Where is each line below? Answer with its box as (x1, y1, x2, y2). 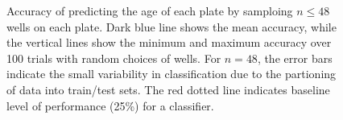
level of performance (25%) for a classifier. (6, 97, 214, 114)
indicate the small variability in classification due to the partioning (6, 65, 337, 82)
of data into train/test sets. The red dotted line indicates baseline (6, 81, 330, 97)
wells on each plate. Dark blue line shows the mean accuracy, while (6, 18, 337, 35)
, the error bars (257, 49, 333, 66)
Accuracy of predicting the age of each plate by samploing (6, 2, 293, 19)
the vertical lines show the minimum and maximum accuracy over (6, 34, 332, 51)
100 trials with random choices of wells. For (6, 49, 221, 66)
